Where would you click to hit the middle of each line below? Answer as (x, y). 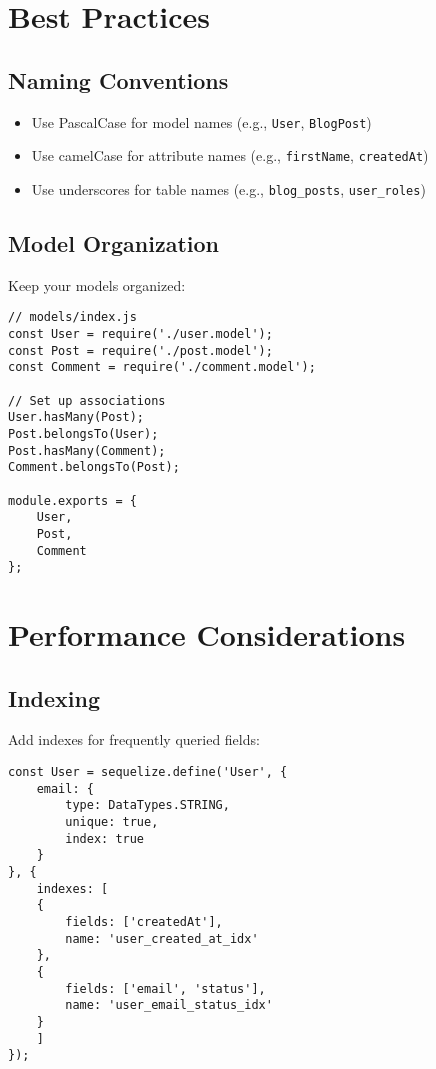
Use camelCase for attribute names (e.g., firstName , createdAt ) (230, 155)
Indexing (54, 697)
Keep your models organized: (97, 284)
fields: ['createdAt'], (144, 921)
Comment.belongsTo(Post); (94, 467)
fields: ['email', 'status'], (165, 988)
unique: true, (112, 821)
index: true (105, 838)
